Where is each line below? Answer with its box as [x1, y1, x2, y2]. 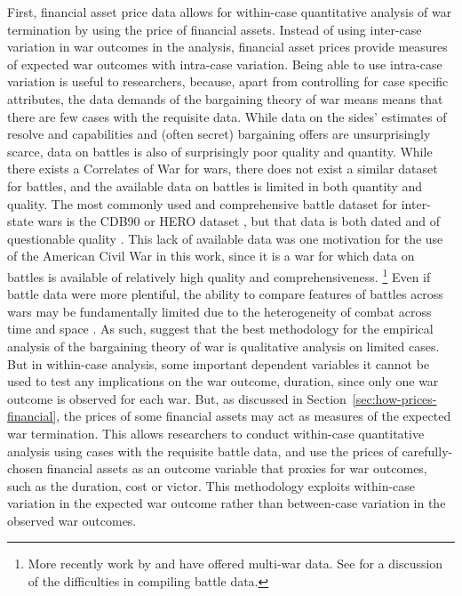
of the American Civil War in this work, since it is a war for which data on [7, 246, 415, 265]
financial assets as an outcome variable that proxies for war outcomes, [46, 459, 427, 478]
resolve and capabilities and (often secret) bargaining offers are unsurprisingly [7, 125, 431, 143]
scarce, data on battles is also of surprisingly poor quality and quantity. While [7, 141, 433, 160]
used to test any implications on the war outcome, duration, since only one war [7, 372, 439, 391]
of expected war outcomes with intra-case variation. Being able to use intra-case [7, 54, 442, 73]
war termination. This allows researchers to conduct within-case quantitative [7, 423, 425, 442]
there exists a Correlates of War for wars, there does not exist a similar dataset [7, 159, 438, 178]
